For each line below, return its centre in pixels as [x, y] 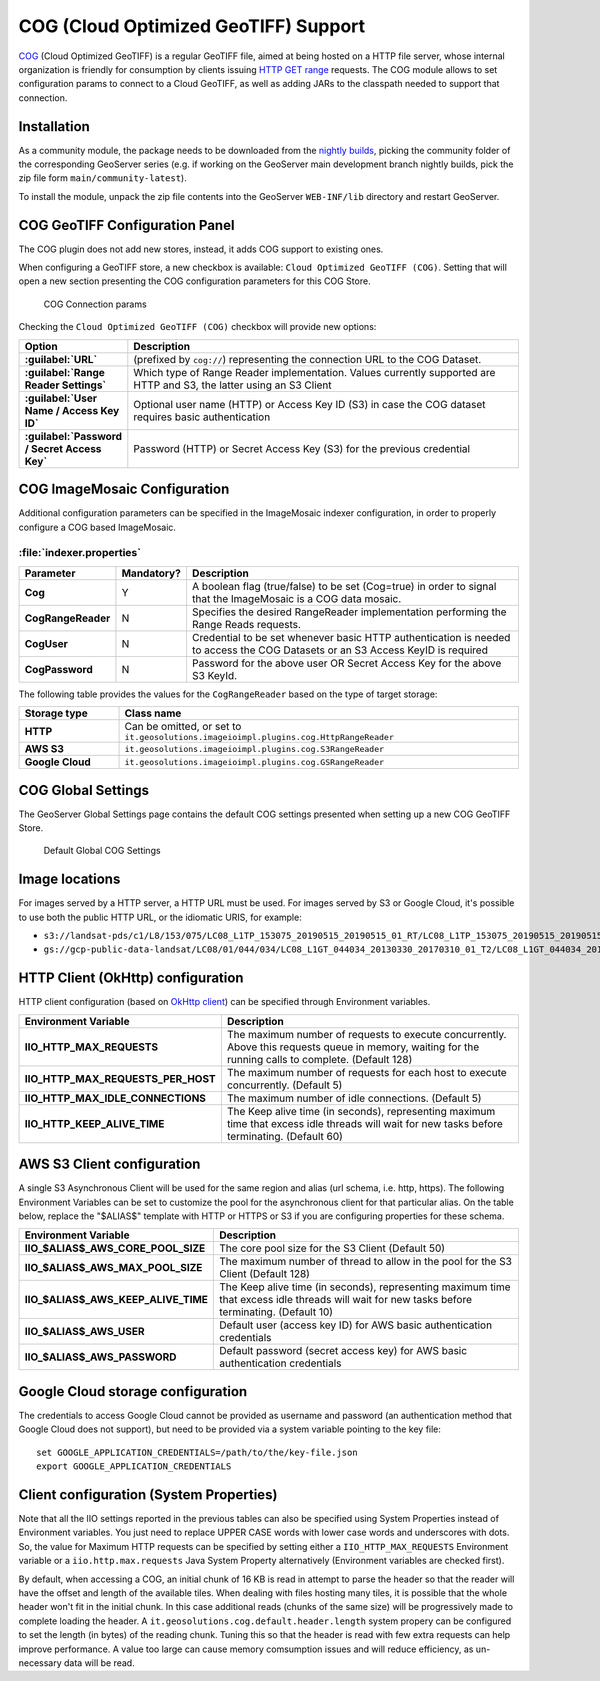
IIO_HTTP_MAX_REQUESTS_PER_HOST [120, 1078]
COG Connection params [95, 304]
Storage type [56, 713]
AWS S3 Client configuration [109, 1164]
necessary [40, 1662]
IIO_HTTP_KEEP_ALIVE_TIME [94, 1123]
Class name [153, 713]
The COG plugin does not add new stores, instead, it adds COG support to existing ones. [201, 249]
